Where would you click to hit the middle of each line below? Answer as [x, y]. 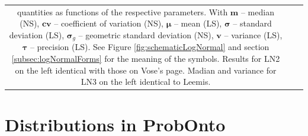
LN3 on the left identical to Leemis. [146, 82]
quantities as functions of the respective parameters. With [123, 11]
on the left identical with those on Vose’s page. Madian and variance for [146, 70]
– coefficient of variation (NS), [109, 23]
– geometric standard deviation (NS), [146, 34]
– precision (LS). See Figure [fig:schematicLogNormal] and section [150, 47]
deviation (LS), [37, 34]
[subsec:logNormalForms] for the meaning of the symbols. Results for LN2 [146, 58]
